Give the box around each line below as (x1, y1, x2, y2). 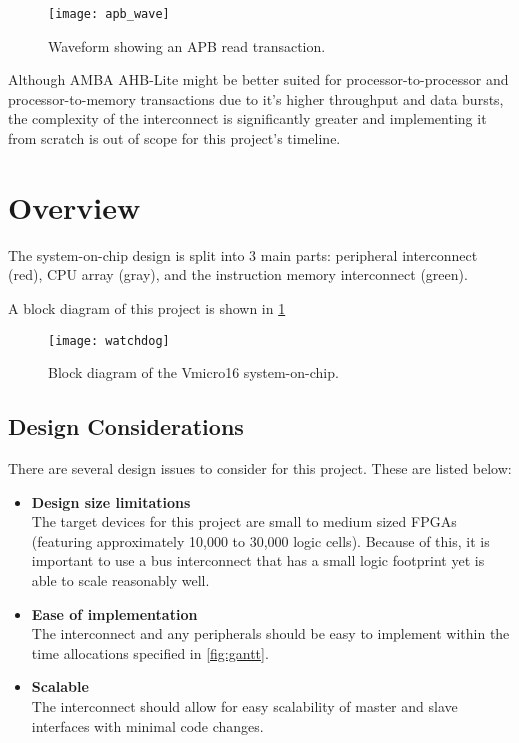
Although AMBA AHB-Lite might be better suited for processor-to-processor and (8, 69, 509, 90)
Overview (8, 186, 141, 227)
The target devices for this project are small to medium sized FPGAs (31, 511, 457, 532)
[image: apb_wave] (48, 7, 170, 21)
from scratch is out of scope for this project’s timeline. (8, 128, 341, 149)
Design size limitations (31, 491, 191, 512)
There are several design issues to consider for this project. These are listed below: (8, 457, 512, 478)
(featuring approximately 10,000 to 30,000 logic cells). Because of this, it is (31, 530, 490, 551)
